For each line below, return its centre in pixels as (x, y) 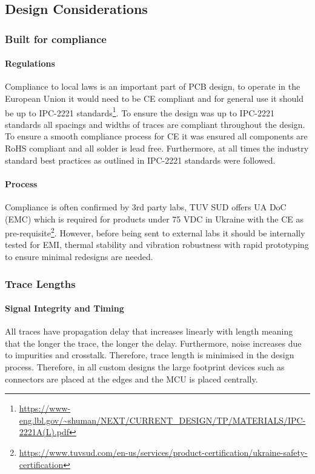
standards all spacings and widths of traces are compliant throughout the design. (155, 124)
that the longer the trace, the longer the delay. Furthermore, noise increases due (153, 343)
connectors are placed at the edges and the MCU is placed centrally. (131, 379)
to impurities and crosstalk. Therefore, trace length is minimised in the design (150, 355)
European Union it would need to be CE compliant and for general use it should (154, 98)
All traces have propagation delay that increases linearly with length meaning (149, 331)
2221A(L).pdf (44, 432)
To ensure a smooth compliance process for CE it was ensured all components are (156, 136)
